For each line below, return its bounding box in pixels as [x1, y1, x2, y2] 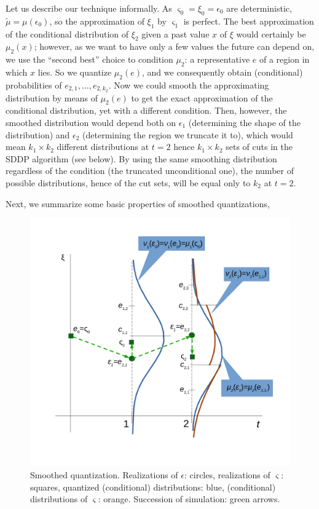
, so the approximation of [49, 14, 144, 27]
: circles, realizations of [184, 468, 270, 481]
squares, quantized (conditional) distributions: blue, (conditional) [30, 480, 276, 493]
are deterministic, [226, 2, 292, 14]
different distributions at [57, 140, 149, 153]
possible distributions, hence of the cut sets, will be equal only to [6, 176, 251, 189]
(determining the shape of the [188, 116, 301, 129]
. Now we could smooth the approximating [108, 78, 269, 91]
